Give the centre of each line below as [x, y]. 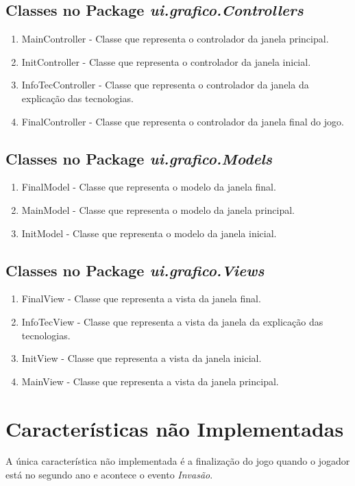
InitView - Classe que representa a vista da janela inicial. [142, 358]
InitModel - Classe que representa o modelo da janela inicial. [149, 233]
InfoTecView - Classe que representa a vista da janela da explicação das [172, 321]
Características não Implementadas [175, 428]
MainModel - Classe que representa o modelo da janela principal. [158, 209]
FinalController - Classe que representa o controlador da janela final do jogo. [183, 121]
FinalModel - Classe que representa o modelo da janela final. [149, 187]
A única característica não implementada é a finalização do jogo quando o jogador [178, 461]
